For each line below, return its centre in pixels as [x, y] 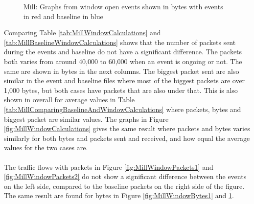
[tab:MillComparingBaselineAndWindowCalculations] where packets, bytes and [123, 109]
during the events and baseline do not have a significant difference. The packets [123, 52]
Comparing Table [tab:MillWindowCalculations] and [82, 33]
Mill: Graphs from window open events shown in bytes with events [123, 6]
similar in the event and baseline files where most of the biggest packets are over [125, 80]
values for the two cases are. [46, 147]
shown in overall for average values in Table [69, 100]
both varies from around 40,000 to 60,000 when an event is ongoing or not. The [123, 61]
